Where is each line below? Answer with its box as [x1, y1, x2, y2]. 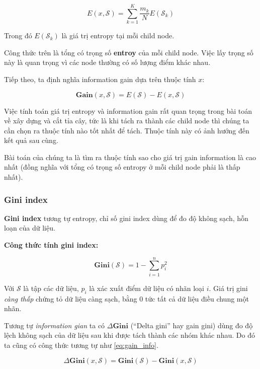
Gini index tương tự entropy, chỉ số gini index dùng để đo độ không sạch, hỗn [4, 212, 248, 223]
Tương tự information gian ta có [4, 320, 105, 330]
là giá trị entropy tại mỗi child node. [61, 30, 175, 41]
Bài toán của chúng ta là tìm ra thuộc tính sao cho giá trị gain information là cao [4, 152, 256, 162]
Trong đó [4, 30, 32, 41]
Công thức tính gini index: [4, 240, 99, 250]
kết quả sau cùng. [4, 135, 58, 145]
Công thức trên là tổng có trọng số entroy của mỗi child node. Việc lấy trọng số [4, 47, 253, 57]
